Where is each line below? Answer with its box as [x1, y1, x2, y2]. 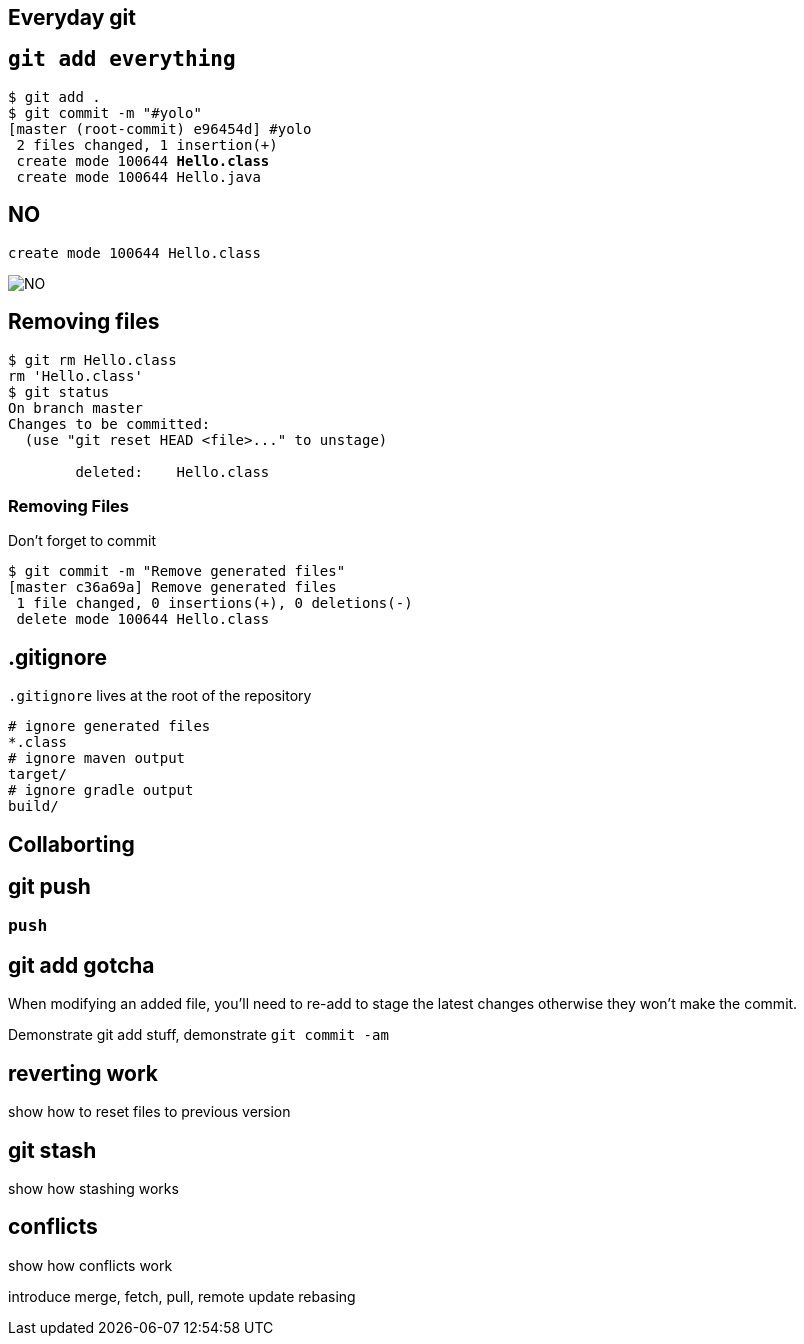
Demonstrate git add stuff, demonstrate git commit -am [8, 1026, 389, 1044]
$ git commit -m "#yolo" [8, 104, 202, 121]
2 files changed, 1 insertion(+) [16, 136, 278, 153]
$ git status [8, 383, 110, 400]
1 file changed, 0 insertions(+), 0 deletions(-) [16, 595, 413, 612]
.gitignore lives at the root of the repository [8, 687, 312, 705]
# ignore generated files [8, 718, 211, 735]
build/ [8, 798, 59, 815]
